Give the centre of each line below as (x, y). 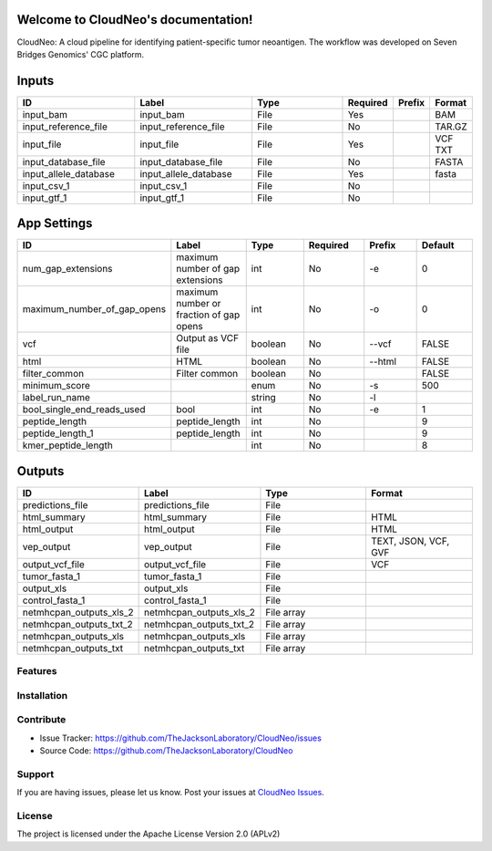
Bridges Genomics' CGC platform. (81, 54)
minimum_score (56, 386)
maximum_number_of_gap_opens (94, 309)
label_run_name (56, 398)
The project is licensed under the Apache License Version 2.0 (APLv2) (149, 834)
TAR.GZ (451, 126)
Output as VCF (208, 338)
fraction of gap (208, 315)
